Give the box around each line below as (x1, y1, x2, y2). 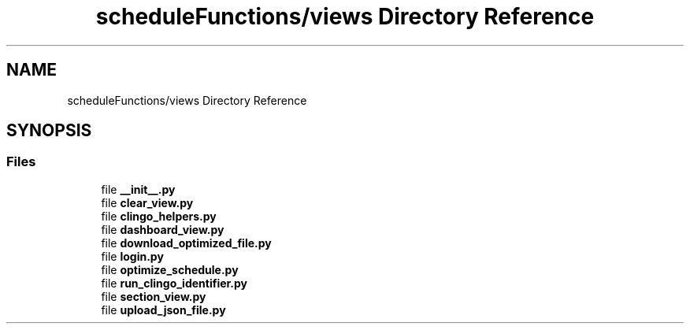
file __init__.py (101, 182, 176, 196)
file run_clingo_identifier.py (101, 276, 248, 290)
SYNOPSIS (6, 121, 92, 141)
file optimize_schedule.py (101, 262, 239, 276)
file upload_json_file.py (101, 302, 226, 317)
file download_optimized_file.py (101, 235, 272, 250)
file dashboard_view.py (101, 222, 224, 236)
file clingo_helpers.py (101, 209, 217, 223)
